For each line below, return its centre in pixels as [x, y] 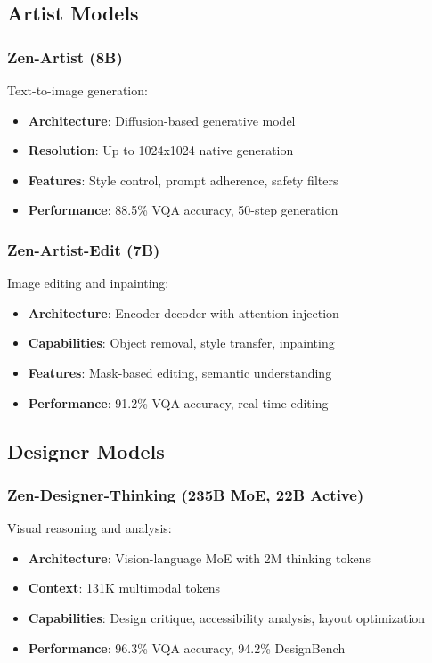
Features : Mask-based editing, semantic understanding [180, 372]
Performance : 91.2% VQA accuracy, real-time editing [178, 402]
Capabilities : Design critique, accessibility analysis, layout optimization [227, 617]
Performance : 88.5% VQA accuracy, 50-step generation [183, 210]
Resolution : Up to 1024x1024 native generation [161, 150]
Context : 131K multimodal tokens [124, 588]
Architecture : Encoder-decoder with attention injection [183, 312]
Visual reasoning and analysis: [90, 528]
